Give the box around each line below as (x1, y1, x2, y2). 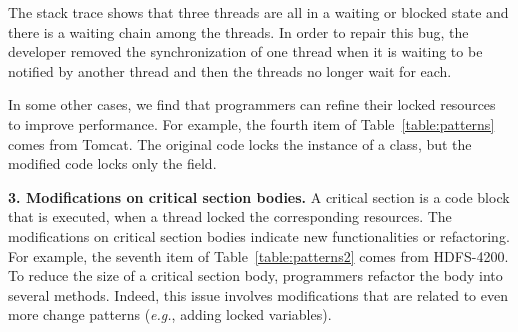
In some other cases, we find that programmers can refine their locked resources (8, 94, 496, 115)
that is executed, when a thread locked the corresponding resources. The (8, 206, 452, 227)
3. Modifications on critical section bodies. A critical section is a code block (8, 186, 510, 207)
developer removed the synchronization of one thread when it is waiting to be (8, 41, 483, 62)
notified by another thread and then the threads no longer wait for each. (8, 60, 452, 81)
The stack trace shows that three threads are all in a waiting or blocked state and (8, 2, 509, 22)
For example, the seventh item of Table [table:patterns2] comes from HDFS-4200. (8, 245, 509, 266)
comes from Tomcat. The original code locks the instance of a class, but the (8, 133, 472, 154)
